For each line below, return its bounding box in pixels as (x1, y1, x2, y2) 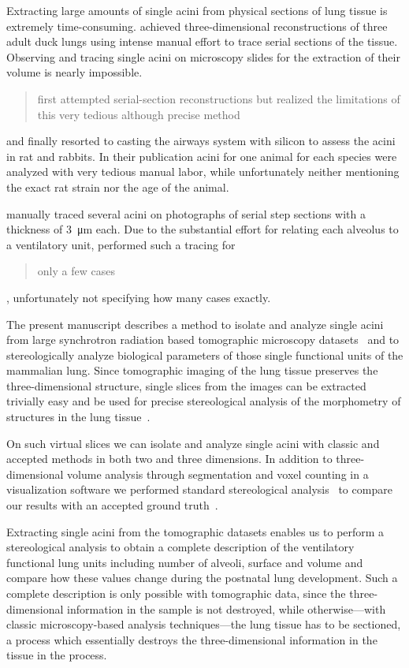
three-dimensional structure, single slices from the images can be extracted (6, 377, 366, 394)
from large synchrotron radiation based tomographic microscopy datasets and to (6, 331, 400, 348)
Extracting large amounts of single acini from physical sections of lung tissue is (6, 2, 388, 18)
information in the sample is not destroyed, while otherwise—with (67, 600, 386, 617)
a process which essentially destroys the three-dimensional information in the (6, 631, 377, 647)
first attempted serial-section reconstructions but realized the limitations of (37, 90, 400, 106)
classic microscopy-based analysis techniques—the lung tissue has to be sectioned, (6, 616, 401, 633)
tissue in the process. (6, 647, 107, 663)
